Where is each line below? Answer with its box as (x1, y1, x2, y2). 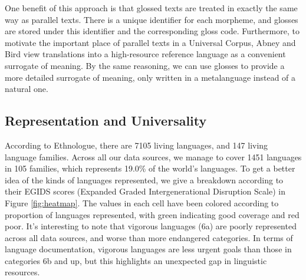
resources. (5, 266, 40, 278)
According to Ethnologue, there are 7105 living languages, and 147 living (5, 139, 268, 151)
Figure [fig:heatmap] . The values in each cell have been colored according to (5, 196, 279, 209)
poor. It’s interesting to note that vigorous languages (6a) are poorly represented (5, 220, 297, 232)
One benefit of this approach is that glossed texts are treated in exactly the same (5, 2, 298, 14)
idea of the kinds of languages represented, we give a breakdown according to (5, 173, 284, 186)
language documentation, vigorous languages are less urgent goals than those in (5, 243, 292, 255)
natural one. (5, 83, 48, 95)
